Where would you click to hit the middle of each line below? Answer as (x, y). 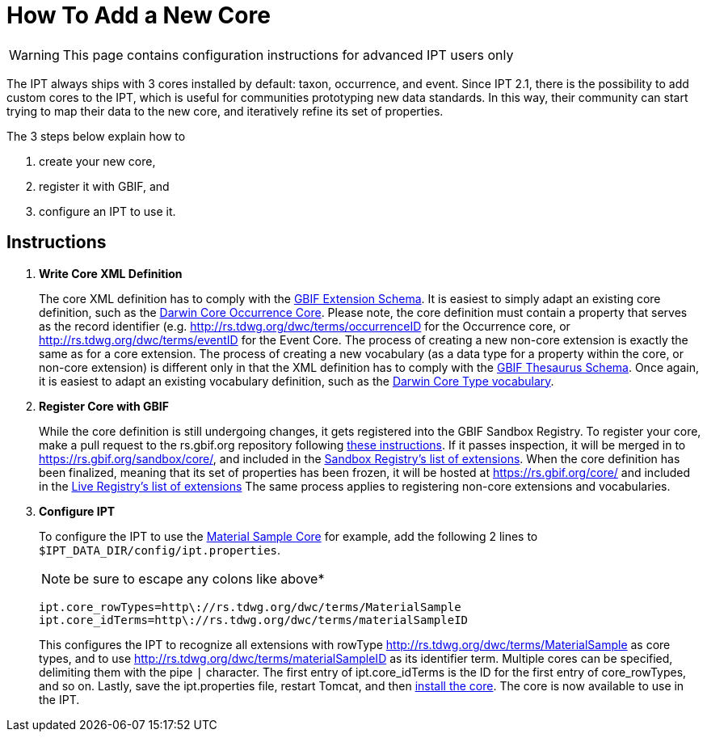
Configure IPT (77, 511)
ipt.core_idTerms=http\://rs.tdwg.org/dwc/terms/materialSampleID (254, 620)
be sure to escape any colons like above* (199, 578)
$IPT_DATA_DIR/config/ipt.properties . (160, 550)
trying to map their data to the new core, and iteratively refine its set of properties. (225, 111)
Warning (34, 55)
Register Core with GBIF (104, 406)
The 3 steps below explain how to (96, 136)
